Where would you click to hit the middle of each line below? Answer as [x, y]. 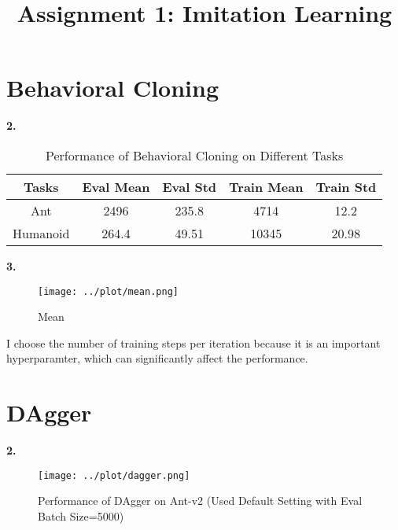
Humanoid [41, 233]
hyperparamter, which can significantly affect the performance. [157, 358]
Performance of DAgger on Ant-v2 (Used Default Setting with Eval [200, 501]
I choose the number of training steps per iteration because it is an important [193, 342]
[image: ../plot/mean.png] [108, 291]
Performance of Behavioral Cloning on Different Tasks [194, 155]
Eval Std [190, 186]
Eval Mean [116, 186]
